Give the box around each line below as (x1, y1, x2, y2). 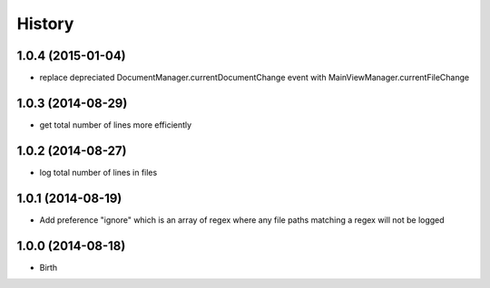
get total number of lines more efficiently (39, 119, 192, 130)
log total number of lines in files (39, 167, 158, 178)
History (16, 14, 74, 34)
